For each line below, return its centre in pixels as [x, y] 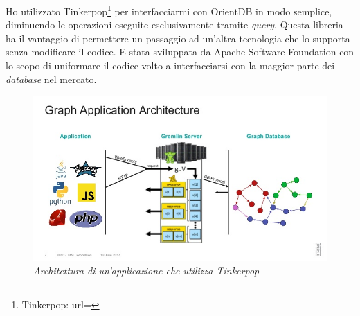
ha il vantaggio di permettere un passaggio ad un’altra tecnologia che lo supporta [178, 38]
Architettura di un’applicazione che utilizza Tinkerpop [146, 271]
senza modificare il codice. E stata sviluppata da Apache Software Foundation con [180, 52]
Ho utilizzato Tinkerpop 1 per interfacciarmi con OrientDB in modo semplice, [169, 10]
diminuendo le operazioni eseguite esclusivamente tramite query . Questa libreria [174, 25]
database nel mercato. [51, 79]
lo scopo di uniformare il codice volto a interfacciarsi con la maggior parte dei [170, 65]
